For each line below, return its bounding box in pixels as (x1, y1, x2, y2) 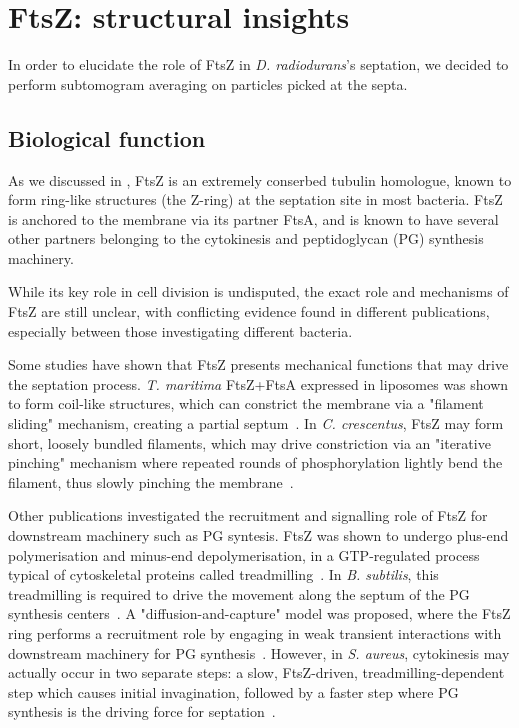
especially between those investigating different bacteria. (8, 320, 353, 341)
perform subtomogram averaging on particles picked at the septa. (8, 73, 408, 94)
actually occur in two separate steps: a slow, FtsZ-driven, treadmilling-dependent (8, 662, 505, 683)
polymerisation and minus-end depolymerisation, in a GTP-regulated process (8, 544, 480, 565)
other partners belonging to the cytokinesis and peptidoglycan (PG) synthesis (8, 228, 484, 249)
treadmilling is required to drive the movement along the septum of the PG (8, 583, 470, 604)
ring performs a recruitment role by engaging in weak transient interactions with (8, 622, 502, 643)
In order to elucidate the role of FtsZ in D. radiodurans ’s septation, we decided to (8, 54, 509, 75)
